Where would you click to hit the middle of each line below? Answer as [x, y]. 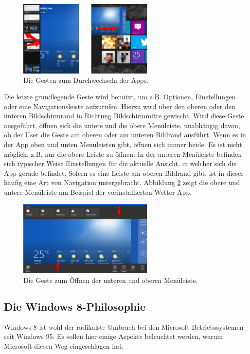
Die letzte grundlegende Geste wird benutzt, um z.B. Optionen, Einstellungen [120, 97]
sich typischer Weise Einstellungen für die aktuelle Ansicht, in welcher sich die [120, 163]
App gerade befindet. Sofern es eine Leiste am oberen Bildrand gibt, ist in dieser [124, 173]
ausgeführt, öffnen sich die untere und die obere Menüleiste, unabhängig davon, [122, 125]
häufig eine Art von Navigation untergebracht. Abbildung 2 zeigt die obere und [122, 182]
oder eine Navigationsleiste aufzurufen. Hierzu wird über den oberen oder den [120, 106]
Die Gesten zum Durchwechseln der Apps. [86, 80]
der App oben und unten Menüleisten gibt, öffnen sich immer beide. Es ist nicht [123, 144]
